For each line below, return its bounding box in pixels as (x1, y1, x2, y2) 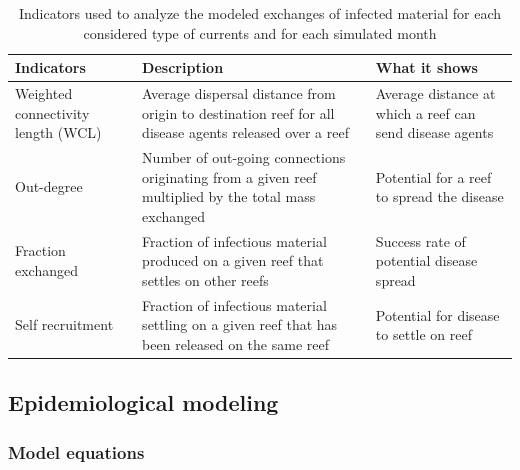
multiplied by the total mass (142, 186, 316, 207)
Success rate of (375, 230, 466, 251)
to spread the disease (375, 186, 504, 207)
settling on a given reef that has (142, 314, 338, 335)
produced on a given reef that (142, 250, 324, 271)
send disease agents (375, 122, 494, 143)
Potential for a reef (375, 166, 492, 187)
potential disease (375, 250, 478, 271)
